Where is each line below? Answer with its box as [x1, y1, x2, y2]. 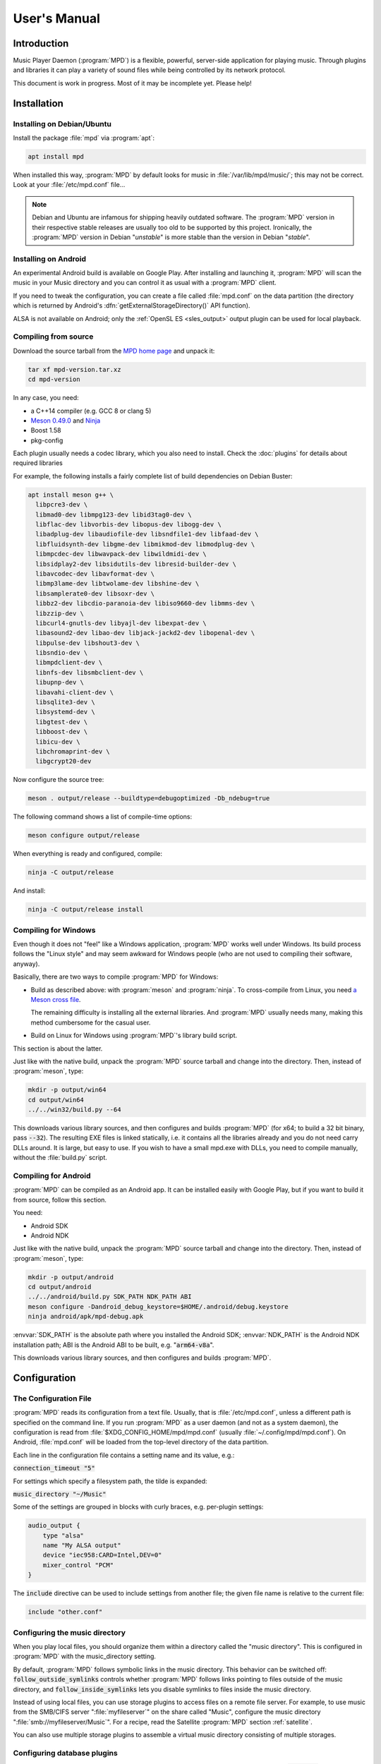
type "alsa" [42, 1531, 85, 1540]
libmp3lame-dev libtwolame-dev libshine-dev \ [35, 579, 200, 588]
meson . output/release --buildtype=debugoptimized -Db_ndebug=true [28, 795, 270, 802]
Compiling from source [13, 332, 94, 342]
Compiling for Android [13, 1171, 91, 1180]
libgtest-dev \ [35, 718, 88, 726]
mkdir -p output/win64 [28, 1086, 107, 1094]
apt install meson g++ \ [28, 490, 114, 499]
